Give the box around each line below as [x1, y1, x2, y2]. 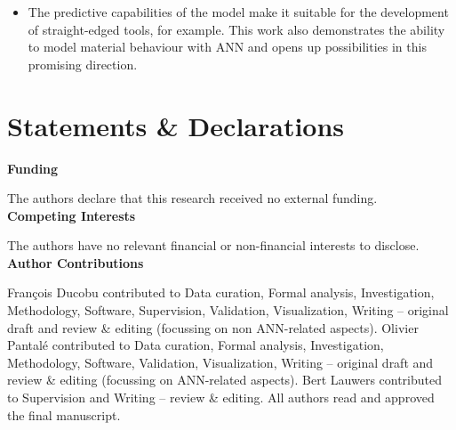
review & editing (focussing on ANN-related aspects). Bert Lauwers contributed [7, 370, 443, 389]
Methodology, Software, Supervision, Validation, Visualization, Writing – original [7, 301, 449, 320]
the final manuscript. [7, 405, 121, 424]
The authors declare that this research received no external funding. [7, 189, 378, 207]
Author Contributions [7, 253, 144, 272]
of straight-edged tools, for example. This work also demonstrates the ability [28, 20, 445, 38]
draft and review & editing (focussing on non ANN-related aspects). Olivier [7, 318, 419, 337]
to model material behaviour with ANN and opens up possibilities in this [28, 37, 427, 56]
